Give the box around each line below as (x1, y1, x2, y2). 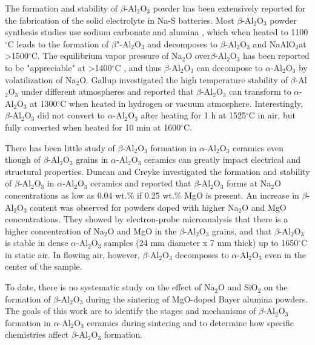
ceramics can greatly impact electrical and (144, 153, 300, 166)
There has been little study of (5, 141, 115, 154)
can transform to (229, 85, 291, 98)
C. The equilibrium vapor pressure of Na (31, 49, 182, 62)
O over (185, 49, 211, 62)
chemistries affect (5, 328, 69, 341)
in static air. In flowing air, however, (5, 248, 140, 261)
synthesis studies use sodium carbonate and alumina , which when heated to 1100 (5, 26, 308, 38)
